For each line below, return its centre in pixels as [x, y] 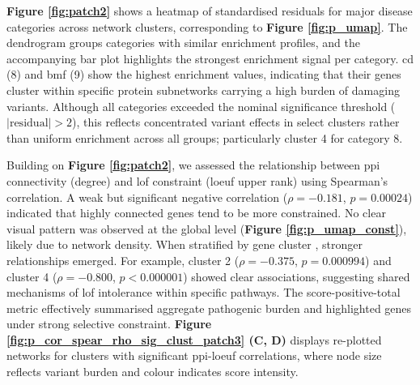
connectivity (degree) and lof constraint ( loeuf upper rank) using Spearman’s [197, 180]
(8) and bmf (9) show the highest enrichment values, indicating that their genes [204, 74]
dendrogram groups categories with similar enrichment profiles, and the [183, 43]
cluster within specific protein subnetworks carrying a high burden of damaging [203, 90]
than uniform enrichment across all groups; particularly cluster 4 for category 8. [205, 137]
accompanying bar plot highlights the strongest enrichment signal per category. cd [210, 58]
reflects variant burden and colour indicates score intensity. [153, 372]
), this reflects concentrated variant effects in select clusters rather [236, 122]
